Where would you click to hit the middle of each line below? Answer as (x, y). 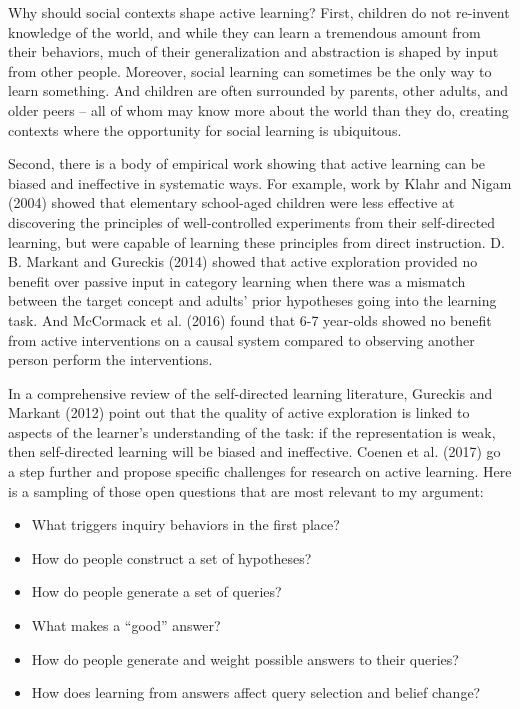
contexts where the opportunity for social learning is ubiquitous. (205, 129)
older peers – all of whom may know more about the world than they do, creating (258, 109)
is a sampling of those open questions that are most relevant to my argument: (246, 490)
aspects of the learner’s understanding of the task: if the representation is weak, (252, 431)
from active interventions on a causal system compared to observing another (241, 339)
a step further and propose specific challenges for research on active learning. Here (260, 471)
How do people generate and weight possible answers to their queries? (245, 658)
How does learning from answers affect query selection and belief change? (256, 692)
